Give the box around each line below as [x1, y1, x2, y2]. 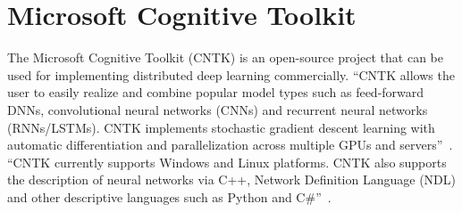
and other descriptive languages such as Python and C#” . [7, 187, 332, 206]
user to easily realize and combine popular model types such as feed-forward [7, 83, 424, 102]
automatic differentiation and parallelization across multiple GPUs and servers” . [7, 135, 453, 154]
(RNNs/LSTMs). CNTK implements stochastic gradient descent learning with [7, 118, 435, 136]
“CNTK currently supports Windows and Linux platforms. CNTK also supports [7, 152, 447, 171]
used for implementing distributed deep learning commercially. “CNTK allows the [7, 65, 455, 84]
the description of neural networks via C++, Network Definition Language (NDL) [7, 170, 456, 189]
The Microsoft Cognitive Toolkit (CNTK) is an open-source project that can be [7, 48, 444, 67]
